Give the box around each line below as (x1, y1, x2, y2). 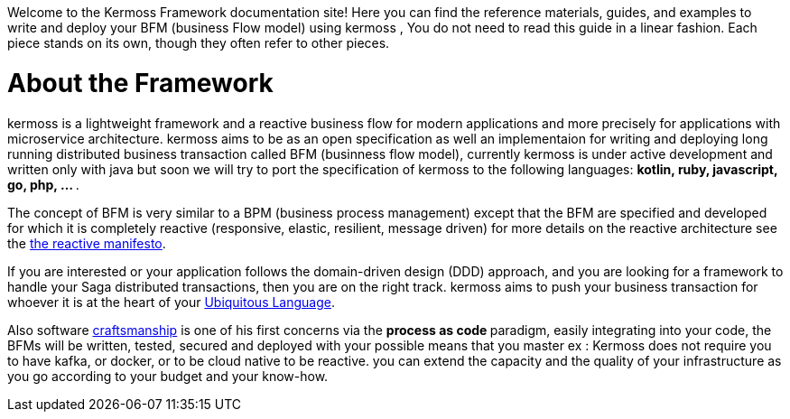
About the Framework (7, 67, 274, 98)
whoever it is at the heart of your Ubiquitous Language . (7, 293, 336, 310)
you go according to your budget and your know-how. (7, 368, 329, 384)
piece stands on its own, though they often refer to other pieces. (7, 35, 390, 51)
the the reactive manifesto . (7, 235, 166, 251)
